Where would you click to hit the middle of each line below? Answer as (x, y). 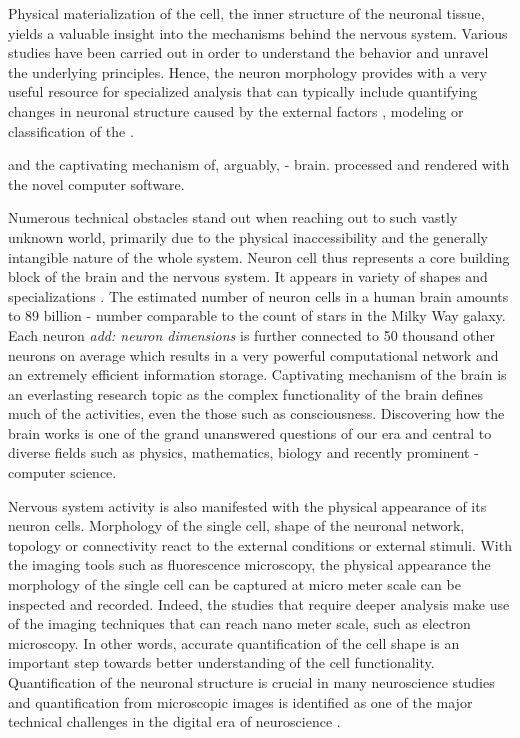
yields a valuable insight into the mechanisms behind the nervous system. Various (258, 32)
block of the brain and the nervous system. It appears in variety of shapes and (248, 276)
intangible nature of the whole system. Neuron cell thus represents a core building (259, 256)
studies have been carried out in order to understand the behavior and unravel (248, 52)
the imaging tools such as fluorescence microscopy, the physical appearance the (249, 564)
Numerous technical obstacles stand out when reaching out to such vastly (233, 217)
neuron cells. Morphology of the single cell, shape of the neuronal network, (236, 525)
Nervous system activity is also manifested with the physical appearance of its (247, 505)
